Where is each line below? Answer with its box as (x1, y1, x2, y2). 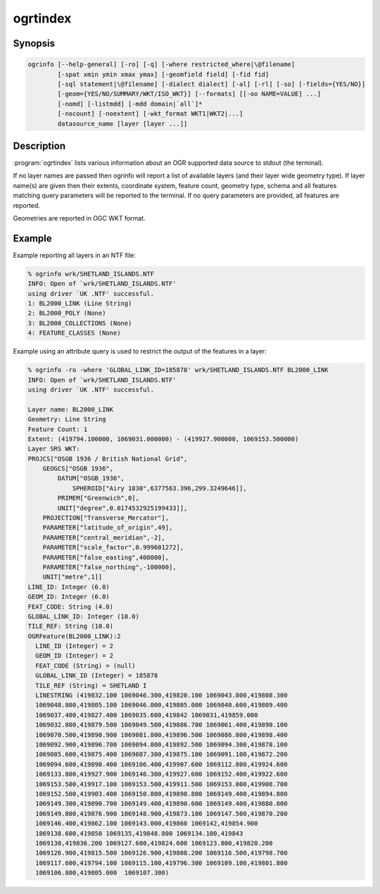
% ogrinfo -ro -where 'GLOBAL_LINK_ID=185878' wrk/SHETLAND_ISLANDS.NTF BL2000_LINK (27, 366, 329, 374)
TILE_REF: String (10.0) (27, 622, 114, 631)
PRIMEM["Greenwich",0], (57, 494, 140, 502)
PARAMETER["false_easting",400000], (42, 553, 169, 561)
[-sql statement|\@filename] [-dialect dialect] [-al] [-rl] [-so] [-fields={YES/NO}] (57, 80, 366, 88)
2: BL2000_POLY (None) (27, 309, 106, 317)
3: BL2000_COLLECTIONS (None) (27, 319, 132, 327)
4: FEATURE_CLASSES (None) (27, 329, 121, 337)
